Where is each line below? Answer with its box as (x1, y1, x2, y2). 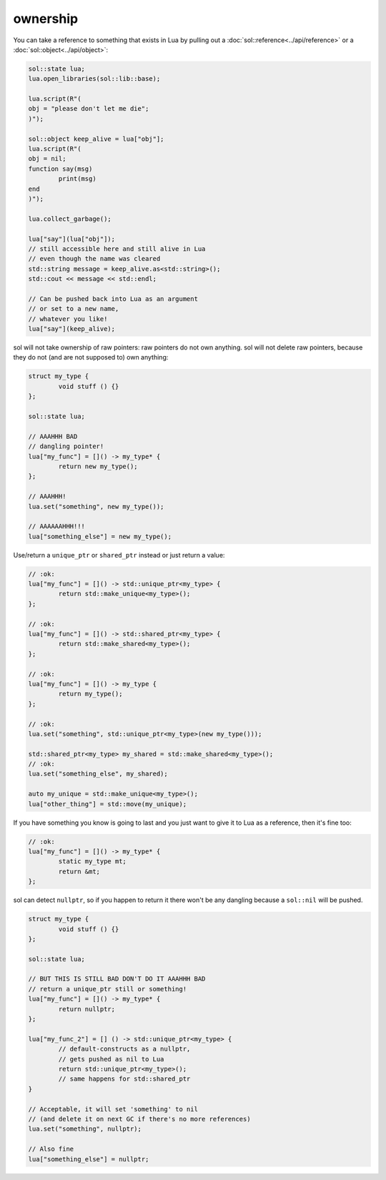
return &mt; (58, 867, 100, 876)
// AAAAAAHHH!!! (28, 522, 86, 530)
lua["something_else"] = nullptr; (28, 1155, 149, 1163)
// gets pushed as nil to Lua (58, 1055, 164, 1063)
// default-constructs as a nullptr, (58, 1045, 191, 1053)
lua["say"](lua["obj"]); (28, 234, 116, 243)
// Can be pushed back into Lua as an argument (28, 294, 198, 303)
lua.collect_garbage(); (28, 214, 112, 223)
